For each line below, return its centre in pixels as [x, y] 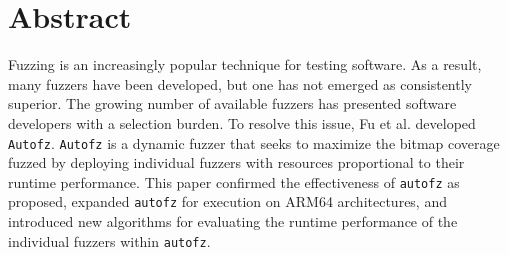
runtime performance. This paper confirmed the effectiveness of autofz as [234, 181]
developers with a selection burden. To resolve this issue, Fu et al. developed [242, 122]
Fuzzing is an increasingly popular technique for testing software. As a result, [245, 64]
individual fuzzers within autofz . [109, 240]
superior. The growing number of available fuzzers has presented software [232, 103]
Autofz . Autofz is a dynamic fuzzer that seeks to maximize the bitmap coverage [254, 142]
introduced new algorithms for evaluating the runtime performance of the [233, 221]
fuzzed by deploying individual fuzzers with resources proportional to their [236, 162]
